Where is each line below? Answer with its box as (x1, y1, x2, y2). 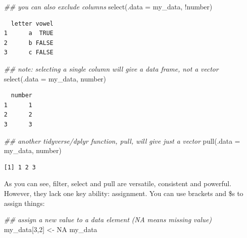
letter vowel (11, 20, 54, 27)
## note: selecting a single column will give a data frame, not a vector (4, 63, 219, 74)
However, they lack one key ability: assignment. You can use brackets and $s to (4, 188, 244, 198)
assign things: (4, 198, 45, 208)
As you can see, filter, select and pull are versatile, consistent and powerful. (4, 178, 232, 189)
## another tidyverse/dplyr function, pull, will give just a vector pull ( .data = (4, 135, 240, 146)
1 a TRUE (4, 30, 54, 37)
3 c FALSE (4, 49, 54, 56)
